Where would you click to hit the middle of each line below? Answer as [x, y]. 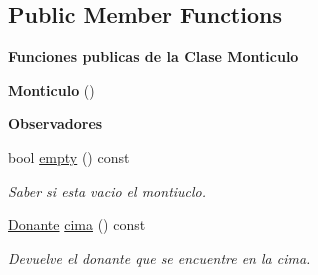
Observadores [55, 123]
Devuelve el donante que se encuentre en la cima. [159, 257]
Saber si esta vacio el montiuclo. [107, 190]
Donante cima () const [77, 224]
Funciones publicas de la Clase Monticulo [153, 56]
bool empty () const [69, 156]
